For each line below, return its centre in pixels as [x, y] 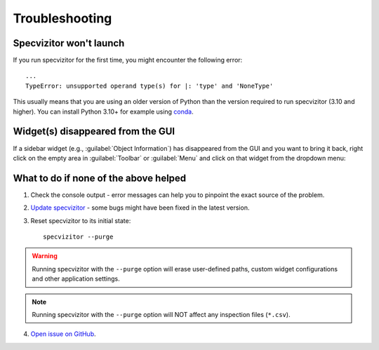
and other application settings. [76, 279]
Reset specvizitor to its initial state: [81, 220]
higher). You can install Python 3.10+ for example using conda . [103, 112]
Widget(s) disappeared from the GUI [94, 132]
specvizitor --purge [78, 237]
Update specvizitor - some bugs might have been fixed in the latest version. [140, 208]
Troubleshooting [62, 18]
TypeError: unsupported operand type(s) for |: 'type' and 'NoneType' [149, 86]
